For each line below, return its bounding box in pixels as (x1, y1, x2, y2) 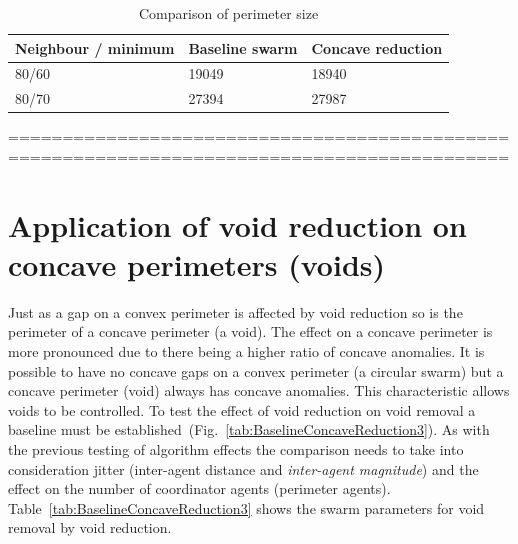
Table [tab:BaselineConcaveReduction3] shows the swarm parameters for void (8, 497, 485, 518)
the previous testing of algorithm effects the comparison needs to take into (8, 439, 464, 460)
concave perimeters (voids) (8, 243, 386, 284)
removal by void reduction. (8, 517, 172, 538)
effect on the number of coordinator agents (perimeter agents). (8, 478, 391, 499)
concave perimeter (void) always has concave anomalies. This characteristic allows (8, 380, 510, 401)
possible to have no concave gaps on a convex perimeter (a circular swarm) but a (8, 360, 504, 381)
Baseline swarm (188, 37, 298, 58)
